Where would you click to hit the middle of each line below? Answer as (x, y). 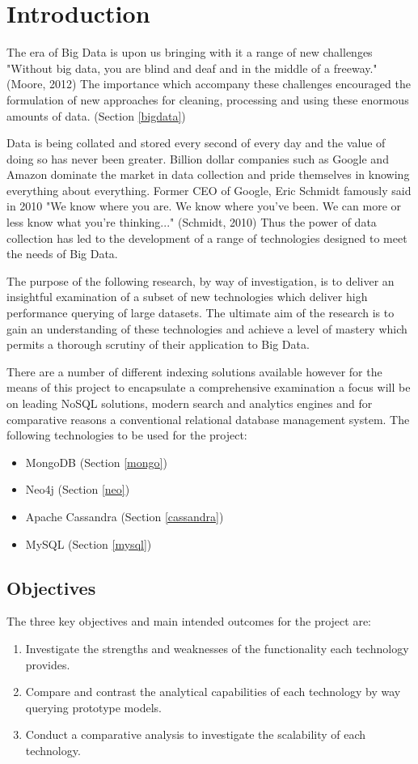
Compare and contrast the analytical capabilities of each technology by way (213, 692)
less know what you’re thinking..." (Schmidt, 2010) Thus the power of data (192, 222)
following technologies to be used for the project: (127, 435)
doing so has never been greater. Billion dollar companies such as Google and (198, 158)
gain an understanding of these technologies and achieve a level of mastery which (207, 328)
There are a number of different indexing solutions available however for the (194, 371)
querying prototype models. (93, 707)
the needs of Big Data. (62, 254)
